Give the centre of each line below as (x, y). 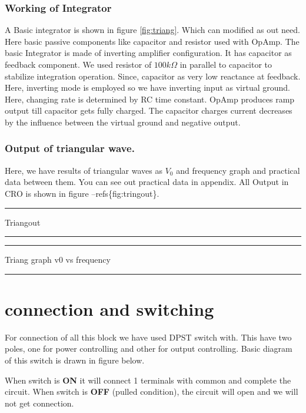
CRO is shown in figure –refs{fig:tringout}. (82, 193)
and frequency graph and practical (238, 170)
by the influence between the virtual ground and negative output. (123, 122)
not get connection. (39, 403)
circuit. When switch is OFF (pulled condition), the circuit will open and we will (152, 391)
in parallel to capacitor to (226, 64)
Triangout (23, 222)
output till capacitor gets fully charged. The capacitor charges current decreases (149, 110)
